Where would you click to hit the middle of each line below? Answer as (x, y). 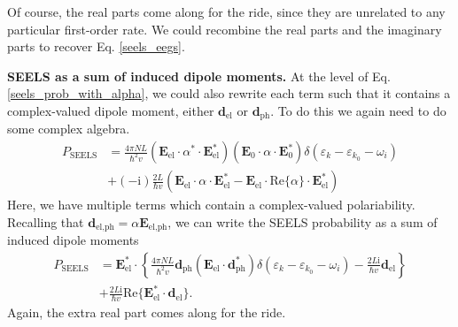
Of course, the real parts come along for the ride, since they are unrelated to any (226, 11)
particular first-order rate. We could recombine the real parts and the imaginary (225, 29)
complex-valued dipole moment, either (111, 110)
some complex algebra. (69, 129)
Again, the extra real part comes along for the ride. (147, 312)
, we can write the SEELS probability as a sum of (303, 221)
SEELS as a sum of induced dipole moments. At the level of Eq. (199, 76)
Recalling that (46, 221)
